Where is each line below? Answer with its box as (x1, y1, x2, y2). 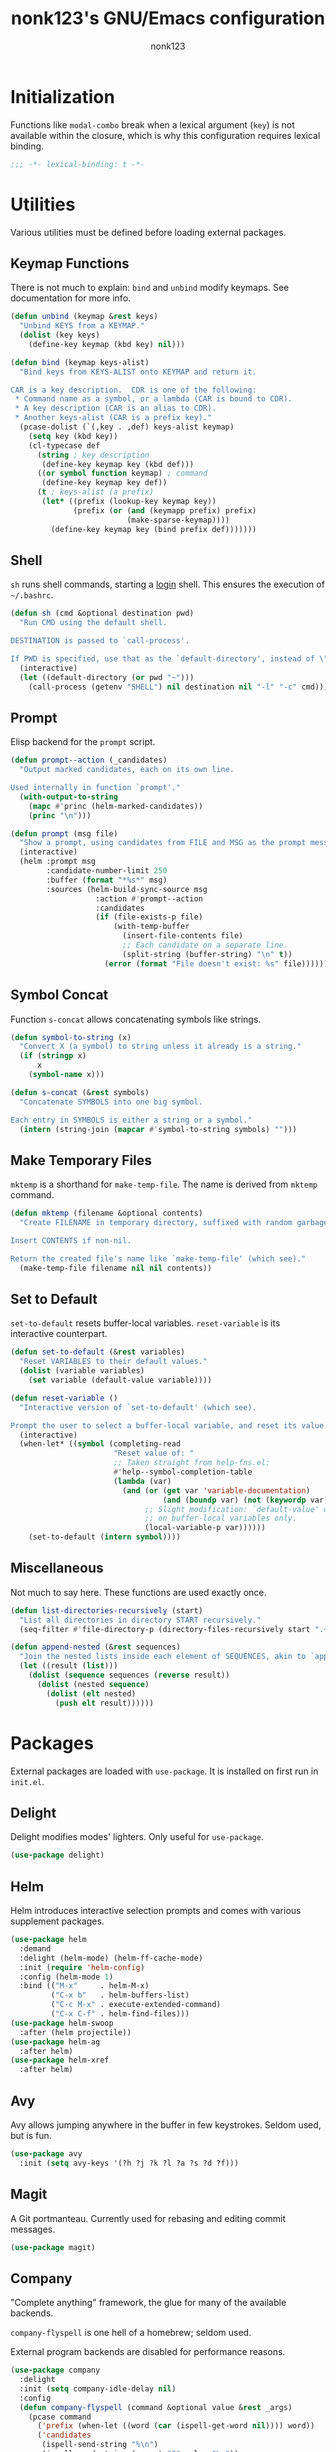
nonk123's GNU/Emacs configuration (10, 7, 326, 30)
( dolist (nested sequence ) (36, 1679, 150, 1689)
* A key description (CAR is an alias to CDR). (14, 403, 217, 414)
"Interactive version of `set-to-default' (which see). (19, 1402, 257, 1412)
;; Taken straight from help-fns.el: (113, 1458, 271, 1468)
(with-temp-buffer (113, 922, 190, 932)
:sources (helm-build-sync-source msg (46, 884, 208, 894)
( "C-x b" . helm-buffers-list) (50, 1990, 190, 2001)
